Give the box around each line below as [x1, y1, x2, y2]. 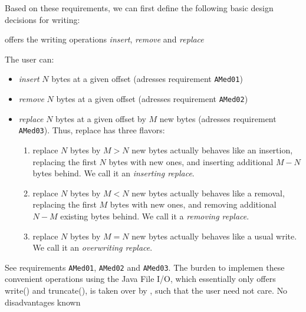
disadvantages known [5, 295, 81, 308]
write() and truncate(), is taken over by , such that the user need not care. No [5, 284, 288, 296]
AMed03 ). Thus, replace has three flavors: [18, 124, 165, 136]
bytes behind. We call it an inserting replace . [32, 167, 195, 179]
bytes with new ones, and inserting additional [108, 155, 274, 168]
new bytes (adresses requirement [159, 112, 277, 124]
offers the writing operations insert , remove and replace [5, 33, 204, 45]
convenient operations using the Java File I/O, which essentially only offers [5, 272, 276, 285]
